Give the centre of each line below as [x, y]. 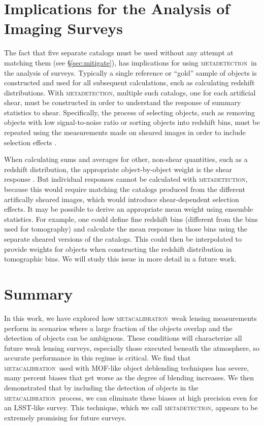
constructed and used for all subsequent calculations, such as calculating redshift [129, 83]
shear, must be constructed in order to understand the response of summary [123, 102]
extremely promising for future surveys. [65, 417]
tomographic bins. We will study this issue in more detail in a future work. [120, 259]
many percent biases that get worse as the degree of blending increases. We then [129, 378]
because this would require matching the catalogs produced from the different [125, 189]
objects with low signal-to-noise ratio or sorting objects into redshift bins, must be [132, 122]
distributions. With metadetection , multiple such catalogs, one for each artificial [130, 92]
